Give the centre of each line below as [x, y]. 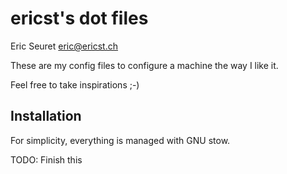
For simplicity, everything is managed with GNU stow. [120, 140]
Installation [46, 116]
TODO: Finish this [46, 159]
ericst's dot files [79, 18]
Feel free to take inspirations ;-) [75, 84]
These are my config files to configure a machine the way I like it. [144, 65]
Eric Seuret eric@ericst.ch [64, 46]
